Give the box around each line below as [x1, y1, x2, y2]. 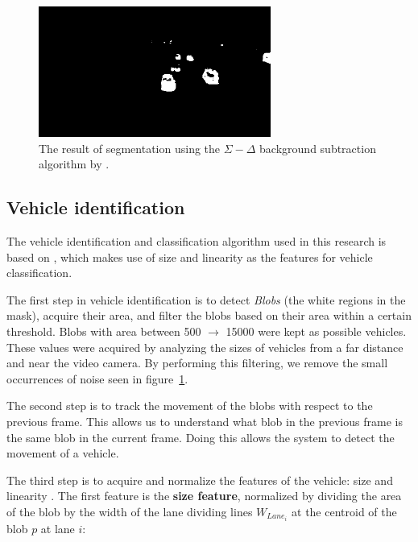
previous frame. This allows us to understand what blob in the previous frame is [6, 412, 403, 429]
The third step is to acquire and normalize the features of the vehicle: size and [6, 471, 393, 488]
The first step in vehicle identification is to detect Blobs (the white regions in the [6, 291, 406, 308]
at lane [40, 519, 75, 536]
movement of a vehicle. [6, 445, 119, 461]
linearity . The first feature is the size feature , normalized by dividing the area [6, 487, 402, 504]
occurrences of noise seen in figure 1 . [6, 370, 188, 387]
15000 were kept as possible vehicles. [226, 322, 407, 339]
